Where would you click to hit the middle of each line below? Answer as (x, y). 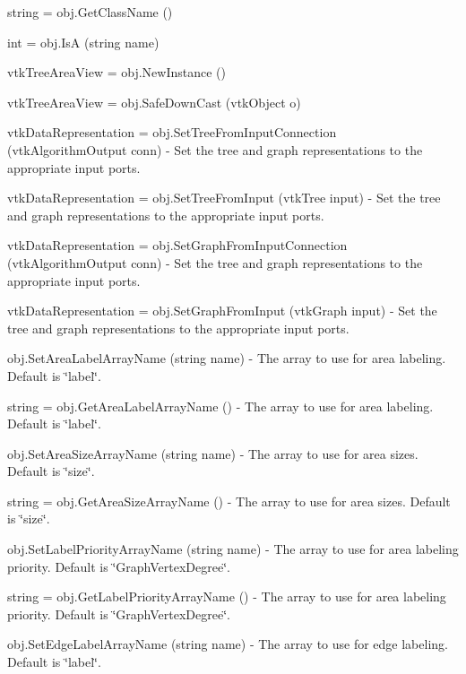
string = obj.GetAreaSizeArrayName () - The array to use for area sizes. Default (229, 501)
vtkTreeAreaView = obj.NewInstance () (116, 72)
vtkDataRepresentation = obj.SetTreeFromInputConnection (172, 132)
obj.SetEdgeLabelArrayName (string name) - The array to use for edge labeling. (228, 644)
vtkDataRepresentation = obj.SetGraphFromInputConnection (177, 245)
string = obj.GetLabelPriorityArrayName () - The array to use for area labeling (227, 596)
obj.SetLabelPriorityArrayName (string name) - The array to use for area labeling (233, 549)
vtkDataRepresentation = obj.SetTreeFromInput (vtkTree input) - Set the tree (224, 198)
